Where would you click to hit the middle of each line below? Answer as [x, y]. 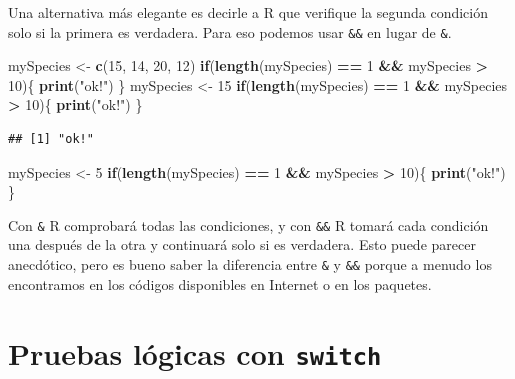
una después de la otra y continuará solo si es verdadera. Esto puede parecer [242, 244]
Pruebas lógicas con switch [195, 352]
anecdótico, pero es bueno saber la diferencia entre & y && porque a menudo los [250, 264]
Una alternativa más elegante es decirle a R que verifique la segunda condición [248, 12]
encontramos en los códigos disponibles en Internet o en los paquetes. [220, 283]
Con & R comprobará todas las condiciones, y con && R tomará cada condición [248, 224]
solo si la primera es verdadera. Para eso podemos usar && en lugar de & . [230, 31]
